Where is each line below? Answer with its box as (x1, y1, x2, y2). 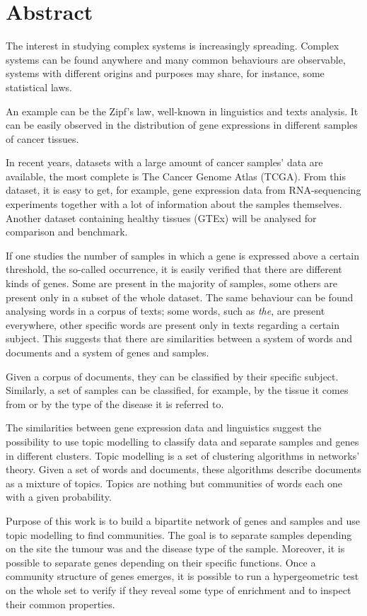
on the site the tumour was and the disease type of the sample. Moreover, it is (6, 541, 345, 556)
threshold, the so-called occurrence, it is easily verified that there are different (6, 262, 342, 277)
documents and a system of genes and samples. (6, 345, 209, 359)
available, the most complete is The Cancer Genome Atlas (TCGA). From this (6, 168, 346, 183)
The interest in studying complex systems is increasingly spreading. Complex (6, 38, 339, 53)
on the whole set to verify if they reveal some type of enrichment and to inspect (6, 582, 351, 597)
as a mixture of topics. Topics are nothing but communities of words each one (6, 475, 343, 490)
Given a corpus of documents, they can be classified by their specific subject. (6, 368, 339, 383)
